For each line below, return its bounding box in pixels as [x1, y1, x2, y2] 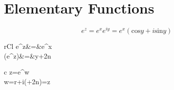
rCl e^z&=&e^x [4, 41, 52, 51]
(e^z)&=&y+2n [4, 50, 51, 60]
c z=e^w [4, 67, 30, 77]
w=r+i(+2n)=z [4, 76, 50, 86]
